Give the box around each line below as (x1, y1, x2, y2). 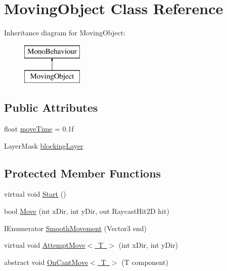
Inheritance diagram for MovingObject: (4, 27, 126, 38)
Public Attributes (4, 100, 98, 115)
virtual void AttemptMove (4, 240, 85, 250)
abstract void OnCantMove (4, 256, 88, 267)
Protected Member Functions (4, 165, 161, 180)
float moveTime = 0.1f (4, 123, 74, 134)
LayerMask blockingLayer (4, 140, 83, 151)
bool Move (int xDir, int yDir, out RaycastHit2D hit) (4, 206, 169, 216)
